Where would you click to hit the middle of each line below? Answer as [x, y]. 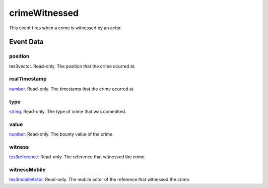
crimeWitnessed [44, 13]
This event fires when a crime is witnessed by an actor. [65, 28]
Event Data [27, 42]
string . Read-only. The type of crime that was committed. [68, 111]
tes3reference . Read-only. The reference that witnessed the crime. [77, 157]
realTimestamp [28, 79]
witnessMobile [27, 170]
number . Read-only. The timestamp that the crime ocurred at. [72, 89]
